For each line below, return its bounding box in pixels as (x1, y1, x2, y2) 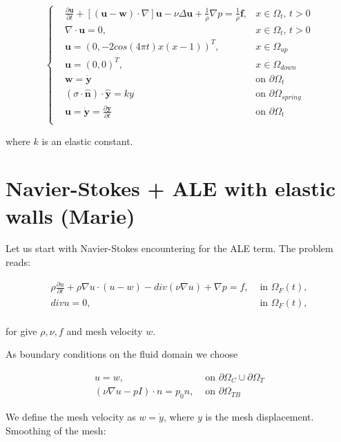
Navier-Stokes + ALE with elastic (6, 174, 335, 202)
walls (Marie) (6, 201, 135, 229)
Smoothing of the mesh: (6, 423, 106, 437)
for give (6, 323, 37, 338)
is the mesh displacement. (205, 410, 314, 424)
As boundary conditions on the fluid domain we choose (6, 347, 238, 361)
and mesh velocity (66, 323, 143, 338)
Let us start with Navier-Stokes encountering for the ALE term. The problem (6, 241, 333, 256)
